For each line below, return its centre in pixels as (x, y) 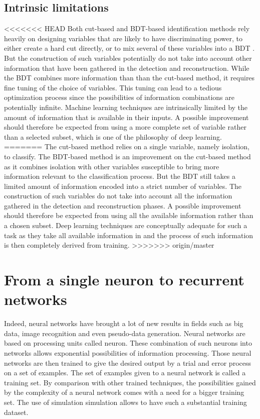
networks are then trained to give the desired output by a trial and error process (127, 362)
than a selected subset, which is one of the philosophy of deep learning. (113, 136)
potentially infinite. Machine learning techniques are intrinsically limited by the (126, 107)
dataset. (16, 412)
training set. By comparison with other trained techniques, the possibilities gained (130, 382)
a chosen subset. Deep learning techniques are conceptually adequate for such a (126, 225)
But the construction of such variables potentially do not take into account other (128, 58)
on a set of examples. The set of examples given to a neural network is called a (125, 373)
